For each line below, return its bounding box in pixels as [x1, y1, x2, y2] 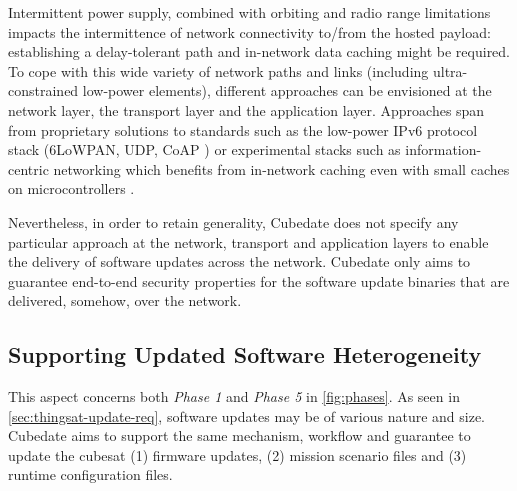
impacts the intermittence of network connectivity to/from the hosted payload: [8, 21, 491, 42]
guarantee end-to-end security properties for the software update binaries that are [8, 270, 510, 291]
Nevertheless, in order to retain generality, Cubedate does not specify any [8, 211, 459, 232]
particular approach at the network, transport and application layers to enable [8, 231, 489, 252]
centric [8, 158, 49, 179]
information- [405, 139, 482, 160]
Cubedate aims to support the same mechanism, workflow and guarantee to [8, 425, 471, 446]
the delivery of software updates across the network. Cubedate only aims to [8, 251, 471, 272]
